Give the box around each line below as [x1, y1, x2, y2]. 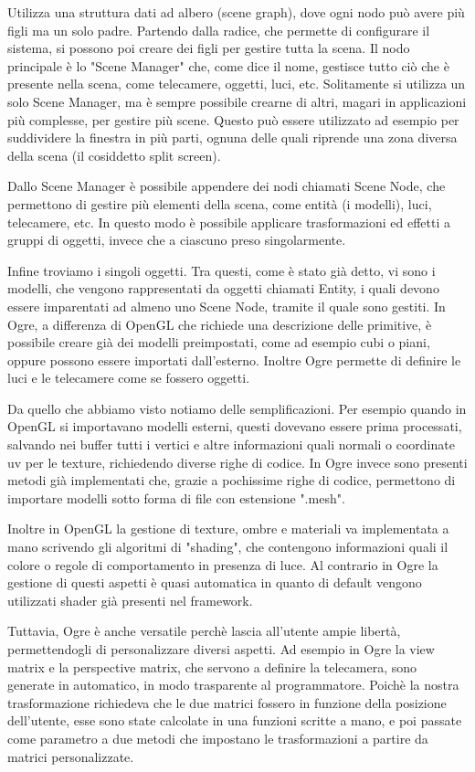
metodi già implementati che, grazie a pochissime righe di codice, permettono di [7, 471, 456, 490]
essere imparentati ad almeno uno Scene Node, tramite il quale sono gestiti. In [7, 296, 446, 315]
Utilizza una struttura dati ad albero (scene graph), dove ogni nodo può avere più [7, 3, 465, 21]
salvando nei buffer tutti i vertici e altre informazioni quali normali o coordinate [7, 435, 455, 454]
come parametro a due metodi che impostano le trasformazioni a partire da [7, 728, 428, 747]
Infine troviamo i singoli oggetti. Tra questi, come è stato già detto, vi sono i [7, 260, 436, 280]
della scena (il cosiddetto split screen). [7, 145, 221, 164]
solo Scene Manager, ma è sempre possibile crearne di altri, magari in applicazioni [7, 91, 467, 111]
